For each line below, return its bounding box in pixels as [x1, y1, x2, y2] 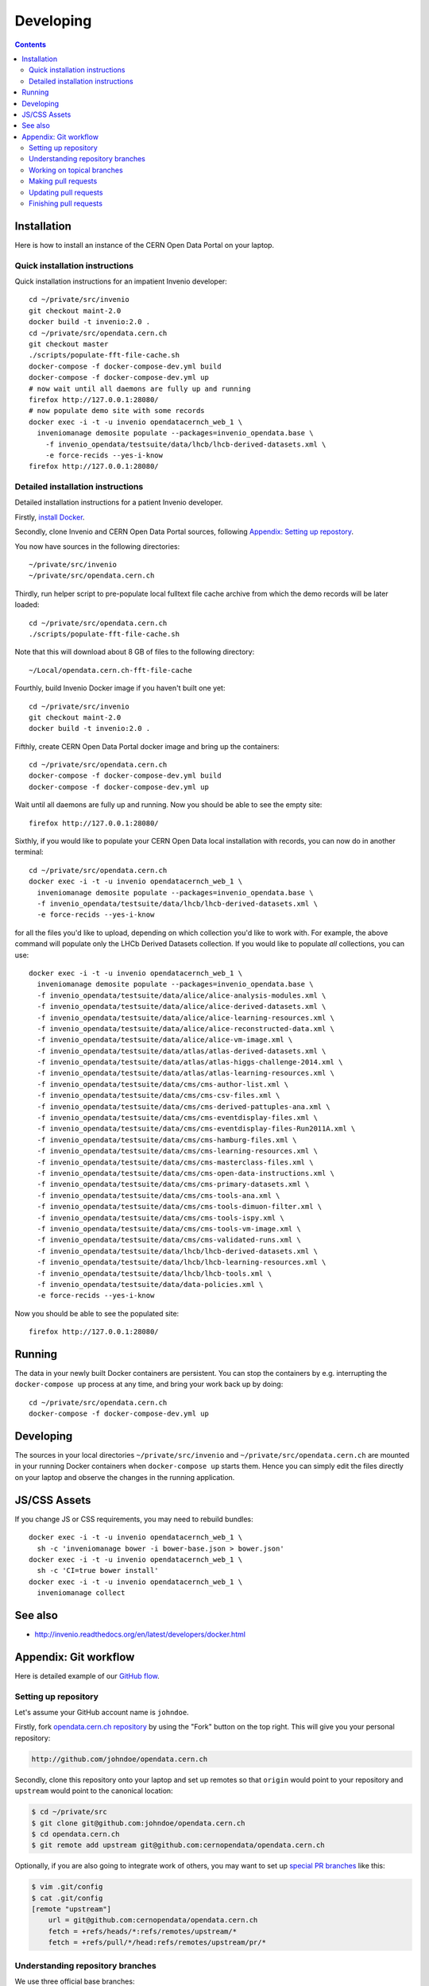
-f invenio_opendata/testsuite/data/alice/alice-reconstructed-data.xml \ [37, 1024, 335, 1033]
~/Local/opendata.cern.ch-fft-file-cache [29, 666, 192, 674]
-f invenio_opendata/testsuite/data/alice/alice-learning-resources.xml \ [37, 1013, 335, 1022]
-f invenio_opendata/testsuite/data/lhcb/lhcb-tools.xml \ [37, 1269, 272, 1278]
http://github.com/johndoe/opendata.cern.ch [31, 1754, 208, 1764]
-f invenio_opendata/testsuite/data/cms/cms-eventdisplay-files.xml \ [37, 1113, 318, 1122]
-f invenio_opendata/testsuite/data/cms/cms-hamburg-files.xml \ [37, 1135, 297, 1144]
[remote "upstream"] [31, 1905, 111, 1914]
